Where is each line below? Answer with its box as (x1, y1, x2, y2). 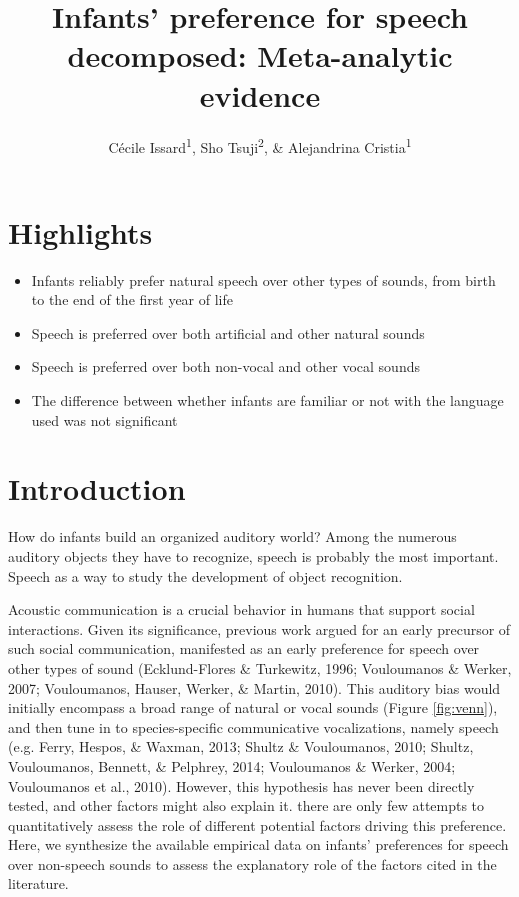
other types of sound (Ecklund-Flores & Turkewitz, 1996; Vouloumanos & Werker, (8, 657, 512, 678)
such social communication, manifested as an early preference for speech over (8, 638, 480, 659)
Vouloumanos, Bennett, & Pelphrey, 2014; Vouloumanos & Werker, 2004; (8, 755, 456, 776)
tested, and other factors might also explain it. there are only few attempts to (8, 795, 485, 816)
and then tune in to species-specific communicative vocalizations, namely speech (8, 716, 499, 737)
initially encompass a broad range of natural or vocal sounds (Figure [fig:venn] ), (8, 697, 498, 718)
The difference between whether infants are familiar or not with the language (31, 390, 504, 411)
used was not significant (31, 409, 178, 430)
